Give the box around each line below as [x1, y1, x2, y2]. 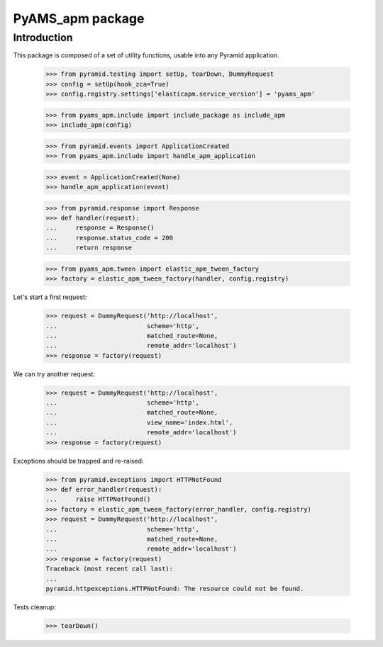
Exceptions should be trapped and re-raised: [13, 456, 144, 465]
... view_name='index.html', [45, 418, 233, 427]
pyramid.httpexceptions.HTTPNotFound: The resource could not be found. [45, 585, 304, 592]
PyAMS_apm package [13, 11, 145, 26]
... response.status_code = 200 [45, 234, 174, 242]
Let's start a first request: [13, 293, 87, 301]
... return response [45, 244, 133, 252]
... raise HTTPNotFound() [45, 495, 151, 503]
